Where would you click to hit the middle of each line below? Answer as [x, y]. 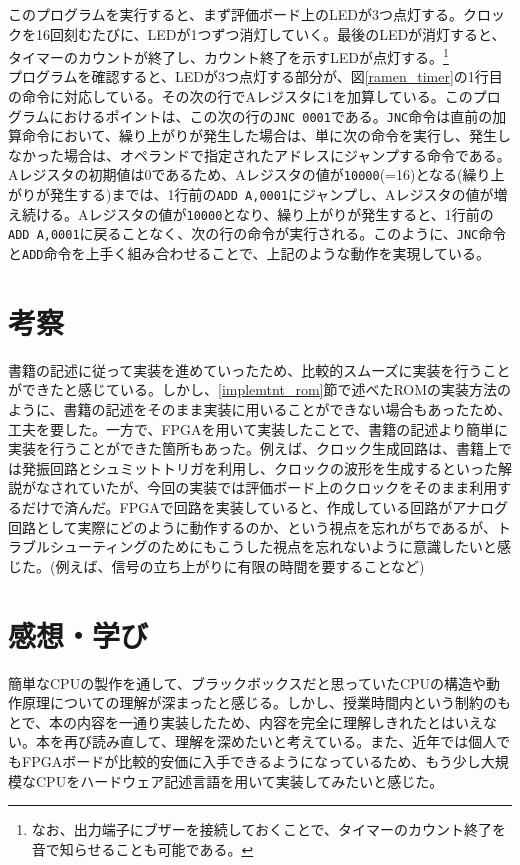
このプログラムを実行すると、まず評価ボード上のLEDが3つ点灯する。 [235, 14]
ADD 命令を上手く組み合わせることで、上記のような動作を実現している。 [256, 253]
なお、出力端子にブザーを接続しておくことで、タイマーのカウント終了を [268, 829]
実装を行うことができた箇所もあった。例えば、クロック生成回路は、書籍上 [253, 448]
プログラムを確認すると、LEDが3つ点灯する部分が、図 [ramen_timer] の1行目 [255, 76]
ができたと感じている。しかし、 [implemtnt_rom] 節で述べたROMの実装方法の [260, 389]
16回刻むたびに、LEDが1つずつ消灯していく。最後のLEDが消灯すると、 [270, 33]
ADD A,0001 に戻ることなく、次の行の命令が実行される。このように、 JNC [243, 233]
